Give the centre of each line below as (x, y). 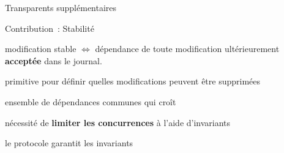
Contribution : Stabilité (50, 28)
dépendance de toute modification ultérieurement (187, 49)
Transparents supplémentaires (61, 7)
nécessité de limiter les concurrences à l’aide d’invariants (118, 122)
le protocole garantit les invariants (69, 143)
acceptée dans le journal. (54, 60)
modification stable (41, 49)
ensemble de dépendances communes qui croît (91, 101)
